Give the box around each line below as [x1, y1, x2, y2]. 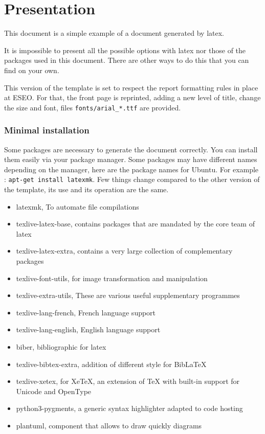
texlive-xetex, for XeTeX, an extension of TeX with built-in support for [16, 376, 240, 386]
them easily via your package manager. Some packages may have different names [4, 154, 257, 165]
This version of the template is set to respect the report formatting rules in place [4, 82, 258, 93]
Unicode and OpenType [16, 385, 92, 396]
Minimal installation [4, 124, 90, 136]
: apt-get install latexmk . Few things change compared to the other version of [4, 174, 260, 185]
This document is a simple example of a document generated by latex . [4, 28, 224, 38]
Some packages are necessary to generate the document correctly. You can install [4, 144, 258, 154]
